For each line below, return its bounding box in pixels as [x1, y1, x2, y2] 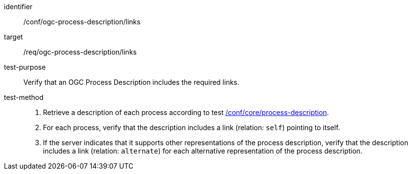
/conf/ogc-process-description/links [23, 18, 141, 26]
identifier [4, 2, 33, 11]
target [4, 33, 23, 41]
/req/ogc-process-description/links [23, 48, 137, 56]
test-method [4, 93, 43, 101]
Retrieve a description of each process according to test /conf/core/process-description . [43, 108, 329, 116]
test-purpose [4, 63, 46, 71]
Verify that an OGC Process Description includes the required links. [23, 78, 240, 86]
